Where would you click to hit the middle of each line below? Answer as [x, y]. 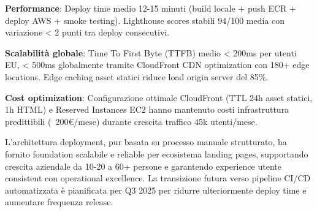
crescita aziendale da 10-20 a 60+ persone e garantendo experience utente [143, 166]
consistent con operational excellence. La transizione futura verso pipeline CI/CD [158, 178]
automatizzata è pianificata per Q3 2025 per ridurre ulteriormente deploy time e [156, 190]
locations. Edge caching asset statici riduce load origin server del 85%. [137, 76]
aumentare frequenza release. [59, 202]
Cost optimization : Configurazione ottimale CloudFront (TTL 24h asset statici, [159, 97]
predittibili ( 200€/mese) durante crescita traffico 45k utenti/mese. [131, 121]
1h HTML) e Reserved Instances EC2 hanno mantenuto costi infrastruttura [147, 109]
